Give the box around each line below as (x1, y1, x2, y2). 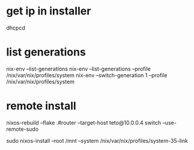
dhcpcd (6, 24, 25, 31)
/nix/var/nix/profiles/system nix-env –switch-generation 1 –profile (6, 71, 168, 79)
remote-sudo (6, 125, 39, 133)
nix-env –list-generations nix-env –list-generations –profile (6, 65, 151, 72)
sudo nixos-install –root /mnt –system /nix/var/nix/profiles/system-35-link (6, 137, 188, 144)
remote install (6, 99, 76, 113)
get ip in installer (6, 4, 91, 18)
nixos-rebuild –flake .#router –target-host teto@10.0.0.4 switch (6, 119, 161, 126)
